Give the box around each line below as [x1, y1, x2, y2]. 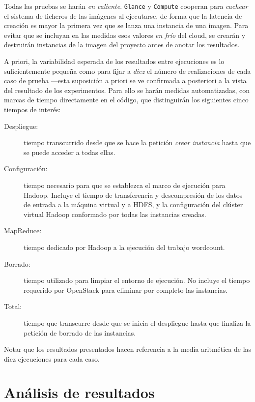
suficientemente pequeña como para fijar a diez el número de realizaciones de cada [4, 65, 251, 76]
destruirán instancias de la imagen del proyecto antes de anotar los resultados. [4, 39, 240, 50]
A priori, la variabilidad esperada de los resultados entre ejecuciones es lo [4, 56, 225, 66]
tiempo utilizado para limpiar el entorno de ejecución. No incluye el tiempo [24, 275, 250, 285]
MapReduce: [4, 225, 42, 236]
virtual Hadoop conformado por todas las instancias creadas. [24, 209, 206, 219]
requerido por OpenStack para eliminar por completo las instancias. [24, 284, 228, 295]
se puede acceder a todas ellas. [24, 147, 115, 157]
